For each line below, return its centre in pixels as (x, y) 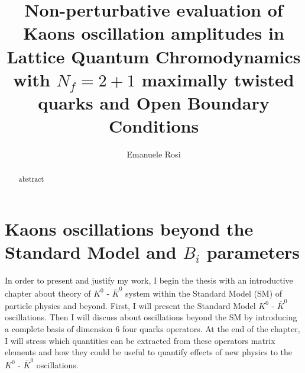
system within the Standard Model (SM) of (204, 293)
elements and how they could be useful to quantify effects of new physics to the (149, 352)
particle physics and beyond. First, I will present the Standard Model (130, 305)
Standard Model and (91, 252)
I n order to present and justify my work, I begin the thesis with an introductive (149, 280)
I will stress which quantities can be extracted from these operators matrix (140, 340)
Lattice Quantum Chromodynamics (154, 56)
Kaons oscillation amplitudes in (154, 33)
